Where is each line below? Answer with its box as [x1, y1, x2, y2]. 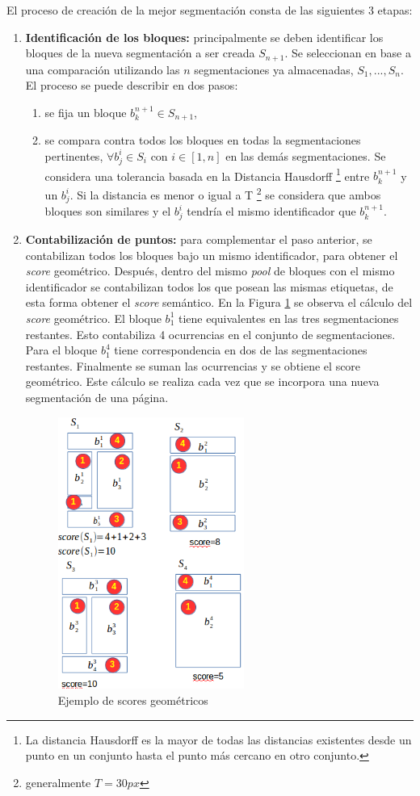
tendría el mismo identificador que [187, 203, 356, 220]
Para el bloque [25, 341, 98, 358]
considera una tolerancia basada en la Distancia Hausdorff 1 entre [44, 165, 370, 184]
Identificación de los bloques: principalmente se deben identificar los [25, 28, 384, 45]
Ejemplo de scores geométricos [57, 691, 208, 708]
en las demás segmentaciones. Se [225, 147, 386, 164]
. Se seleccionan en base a [284, 44, 411, 61]
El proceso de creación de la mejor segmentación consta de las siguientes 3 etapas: [6, 2, 413, 18]
